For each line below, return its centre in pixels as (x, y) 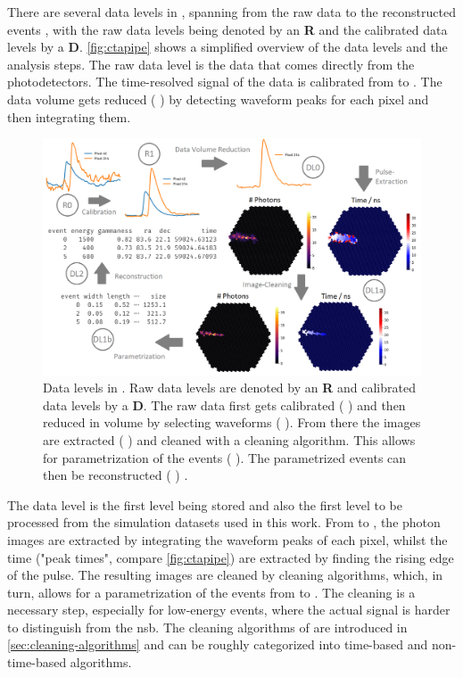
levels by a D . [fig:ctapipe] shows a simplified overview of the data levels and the (227, 47)
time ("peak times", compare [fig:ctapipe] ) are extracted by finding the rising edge (231, 557)
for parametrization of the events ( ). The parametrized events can (225, 457)
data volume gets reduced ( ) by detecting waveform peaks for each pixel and (218, 99)
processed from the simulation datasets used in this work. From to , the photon (224, 522)
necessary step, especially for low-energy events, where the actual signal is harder (229, 610)
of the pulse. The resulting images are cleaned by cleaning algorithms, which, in (225, 575)
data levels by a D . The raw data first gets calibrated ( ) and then (224, 405)
